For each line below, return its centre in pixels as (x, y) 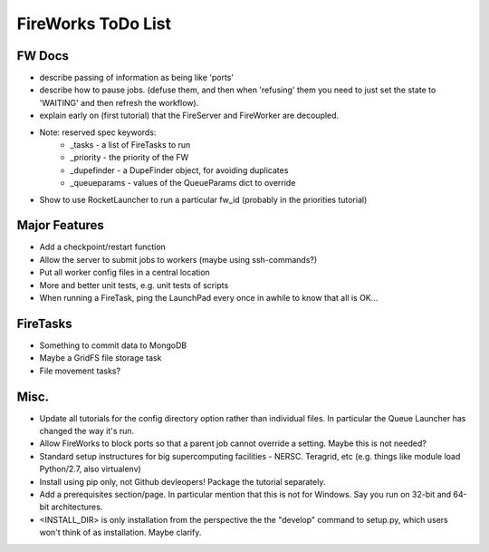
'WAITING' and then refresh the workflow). (119, 102)
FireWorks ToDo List (94, 24)
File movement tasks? (80, 371)
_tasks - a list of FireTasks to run (130, 145)
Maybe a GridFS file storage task (101, 358)
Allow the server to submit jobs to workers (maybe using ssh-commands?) (178, 259)
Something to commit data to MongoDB (113, 345)
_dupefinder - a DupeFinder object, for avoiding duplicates (179, 170)
